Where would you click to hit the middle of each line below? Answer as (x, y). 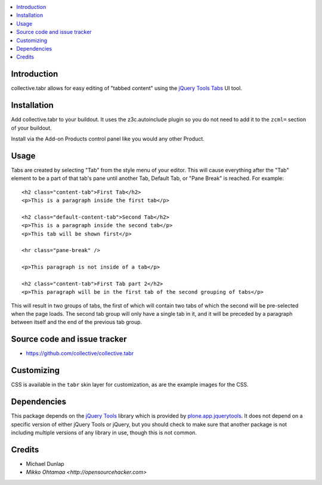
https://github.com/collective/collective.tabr (80, 353)
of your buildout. (31, 128)
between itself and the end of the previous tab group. (77, 322)
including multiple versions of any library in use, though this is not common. (104, 433)
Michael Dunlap (45, 464)
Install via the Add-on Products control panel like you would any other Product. (108, 139)
